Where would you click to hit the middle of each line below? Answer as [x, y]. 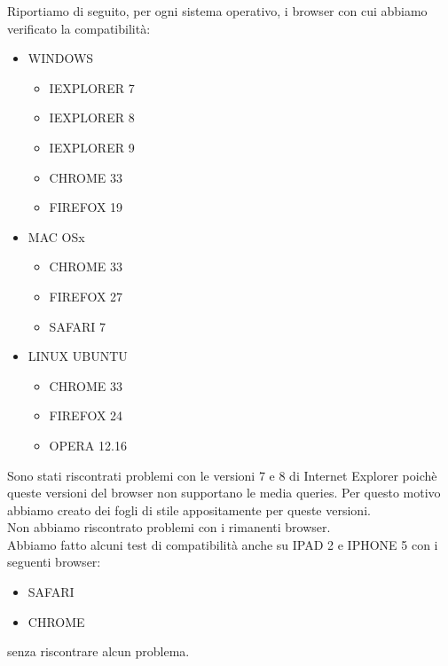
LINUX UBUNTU [78, 356]
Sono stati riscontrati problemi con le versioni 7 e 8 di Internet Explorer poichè [222, 475]
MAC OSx [56, 236]
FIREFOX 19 [86, 207]
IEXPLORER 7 [92, 87]
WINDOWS [61, 58]
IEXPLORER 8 [92, 118]
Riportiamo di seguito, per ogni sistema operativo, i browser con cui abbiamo [217, 11]
